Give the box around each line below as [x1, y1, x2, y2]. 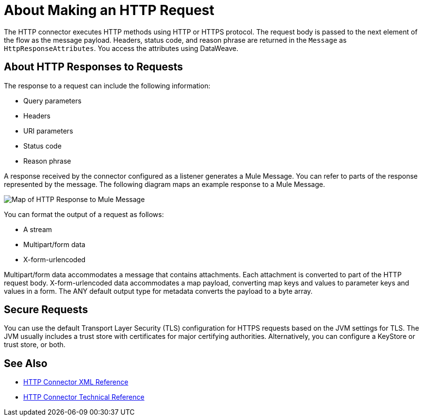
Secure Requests [4, 303, 88, 316]
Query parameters [23, 96, 81, 105]
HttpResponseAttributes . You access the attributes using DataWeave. [4, 44, 239, 52]
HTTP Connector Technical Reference [23, 393, 145, 402]
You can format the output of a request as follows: [4, 210, 164, 218]
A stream [23, 225, 52, 234]
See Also [4, 357, 48, 370]
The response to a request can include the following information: [4, 81, 211, 90]
